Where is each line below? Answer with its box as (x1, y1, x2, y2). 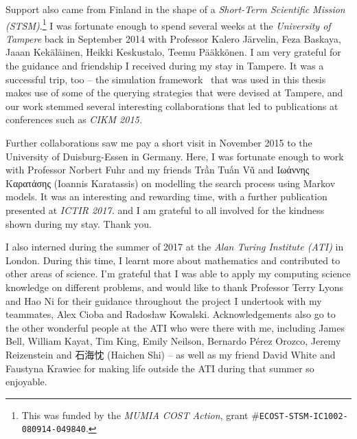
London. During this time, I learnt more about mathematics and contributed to (5, 253, 341, 267)
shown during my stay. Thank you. (5, 216, 152, 231)
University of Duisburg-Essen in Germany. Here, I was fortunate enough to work (5, 149, 344, 163)
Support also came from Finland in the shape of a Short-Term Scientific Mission (5, 2, 345, 16)
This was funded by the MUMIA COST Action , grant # (21, 407, 260, 422)
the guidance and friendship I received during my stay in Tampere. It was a (5, 58, 324, 73)
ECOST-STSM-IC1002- (259, 411, 348, 421)
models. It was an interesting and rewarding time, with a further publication (5, 189, 327, 204)
